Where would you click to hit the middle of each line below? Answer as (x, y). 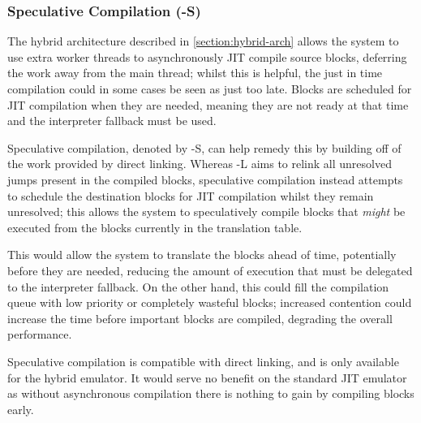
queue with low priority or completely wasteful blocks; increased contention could (210, 302)
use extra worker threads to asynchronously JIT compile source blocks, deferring (207, 56)
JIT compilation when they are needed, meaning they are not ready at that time (208, 104)
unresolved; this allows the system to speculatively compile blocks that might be (206, 211)
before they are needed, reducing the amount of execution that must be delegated (210, 270)
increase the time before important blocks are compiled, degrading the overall (200, 318)
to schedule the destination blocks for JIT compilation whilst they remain (191, 195)
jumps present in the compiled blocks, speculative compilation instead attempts (205, 179)
